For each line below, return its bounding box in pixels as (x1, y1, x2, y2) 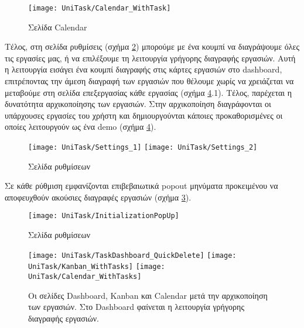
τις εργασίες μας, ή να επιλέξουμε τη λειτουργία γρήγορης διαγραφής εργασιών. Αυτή (5, 51, 296, 64)
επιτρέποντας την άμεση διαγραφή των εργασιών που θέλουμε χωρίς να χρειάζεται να (5, 75, 294, 87)
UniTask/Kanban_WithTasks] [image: (28, 263, 165, 271)
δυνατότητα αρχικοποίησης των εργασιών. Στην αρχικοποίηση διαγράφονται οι (5, 98, 271, 110)
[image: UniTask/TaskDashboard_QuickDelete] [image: (28, 251, 237, 260)
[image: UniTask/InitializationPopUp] (28, 212, 179, 220)
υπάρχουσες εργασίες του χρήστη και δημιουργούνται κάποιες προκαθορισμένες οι (5, 109, 283, 121)
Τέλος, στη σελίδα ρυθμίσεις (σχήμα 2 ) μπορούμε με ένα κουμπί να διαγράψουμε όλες (5, 40, 300, 53)
